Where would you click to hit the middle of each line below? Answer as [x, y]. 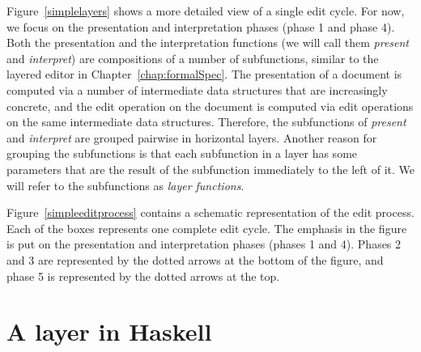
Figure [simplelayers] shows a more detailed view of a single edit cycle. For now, [206, 11]
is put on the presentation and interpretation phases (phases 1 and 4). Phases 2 [204, 244]
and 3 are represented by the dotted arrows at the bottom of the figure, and [195, 259]
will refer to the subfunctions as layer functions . [125, 185]
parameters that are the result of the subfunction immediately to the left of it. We [210, 169]
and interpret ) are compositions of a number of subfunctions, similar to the [193, 58]
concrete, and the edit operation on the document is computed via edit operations [210, 106]
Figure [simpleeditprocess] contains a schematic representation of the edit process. [210, 212]
